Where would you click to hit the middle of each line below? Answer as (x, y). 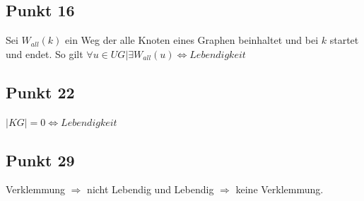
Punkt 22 (40, 92)
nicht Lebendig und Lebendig (151, 189)
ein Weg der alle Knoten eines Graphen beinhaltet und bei (192, 40)
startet (344, 40)
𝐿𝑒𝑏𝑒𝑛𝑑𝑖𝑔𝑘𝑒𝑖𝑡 (218, 55)
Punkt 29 (40, 160)
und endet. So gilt (45, 53)
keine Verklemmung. (280, 189)
